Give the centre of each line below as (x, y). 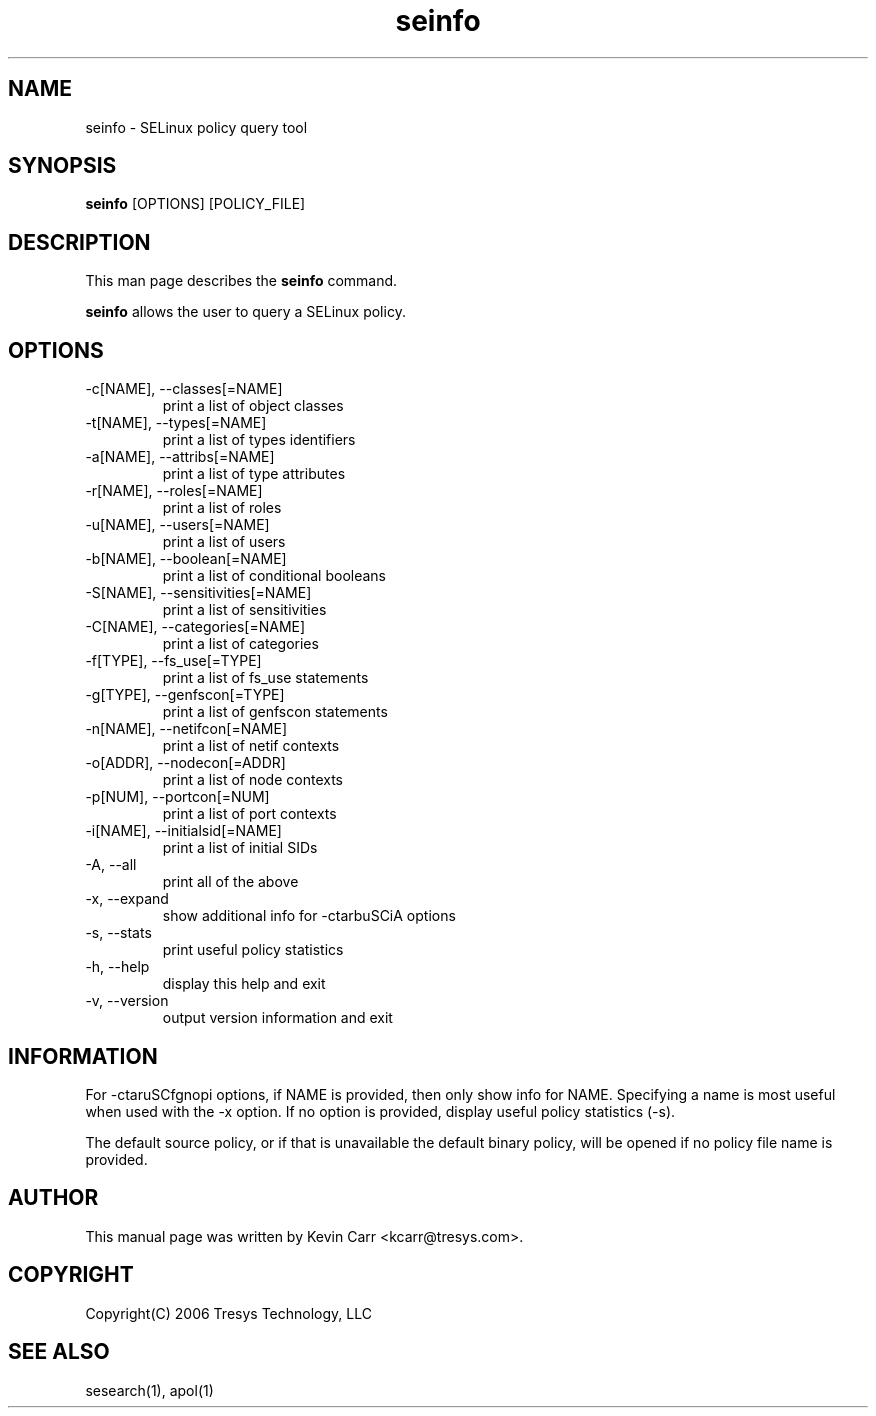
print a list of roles (222, 508)
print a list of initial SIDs (240, 848)
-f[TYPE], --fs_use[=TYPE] (173, 661)
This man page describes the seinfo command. (241, 281)
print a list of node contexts (252, 780)
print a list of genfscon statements (275, 712)
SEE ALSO (59, 1352)
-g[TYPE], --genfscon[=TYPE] (185, 695)
